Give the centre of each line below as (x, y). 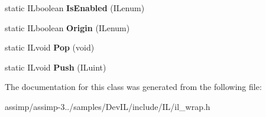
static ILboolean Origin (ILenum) (67, 27)
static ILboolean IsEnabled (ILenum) (75, 8)
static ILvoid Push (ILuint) (56, 67)
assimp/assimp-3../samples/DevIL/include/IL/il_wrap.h (108, 106)
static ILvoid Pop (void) (50, 47)
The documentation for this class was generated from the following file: (133, 87)
